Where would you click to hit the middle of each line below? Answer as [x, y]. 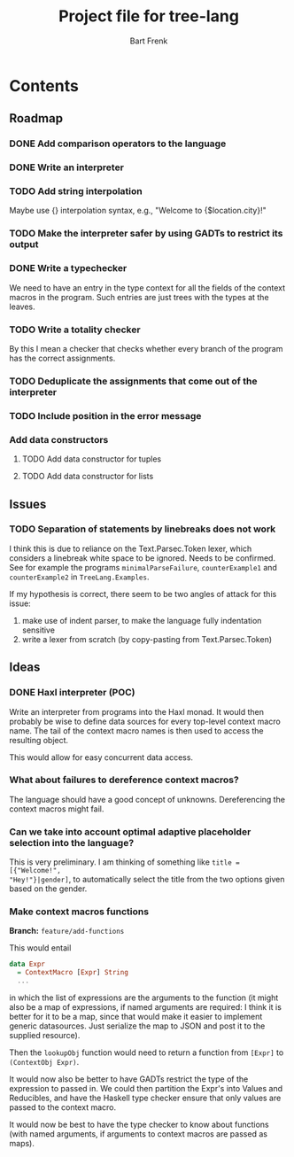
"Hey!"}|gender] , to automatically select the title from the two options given [147, 880]
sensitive [39, 630]
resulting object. [39, 740]
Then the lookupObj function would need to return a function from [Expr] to [147, 1052]
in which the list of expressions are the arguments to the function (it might [144, 998]
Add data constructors [59, 439]
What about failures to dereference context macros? [124, 780]
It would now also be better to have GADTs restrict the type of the [129, 1079]
